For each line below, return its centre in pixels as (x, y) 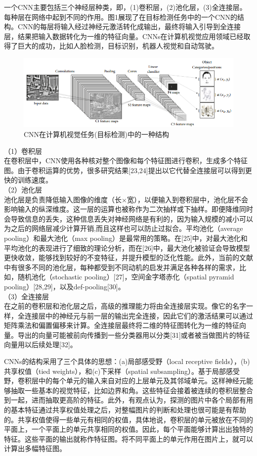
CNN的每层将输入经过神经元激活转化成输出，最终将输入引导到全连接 (129, 26)
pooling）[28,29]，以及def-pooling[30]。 (64, 286)
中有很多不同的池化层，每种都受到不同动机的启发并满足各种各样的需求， (122, 267)
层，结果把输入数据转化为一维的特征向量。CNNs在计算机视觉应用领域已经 (124, 36)
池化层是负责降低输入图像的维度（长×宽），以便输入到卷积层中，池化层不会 (126, 199)
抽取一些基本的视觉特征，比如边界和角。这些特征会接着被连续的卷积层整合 (132, 390)
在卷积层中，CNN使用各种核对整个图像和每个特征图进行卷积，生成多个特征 (126, 160)
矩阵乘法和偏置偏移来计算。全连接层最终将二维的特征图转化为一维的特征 (122, 325)
